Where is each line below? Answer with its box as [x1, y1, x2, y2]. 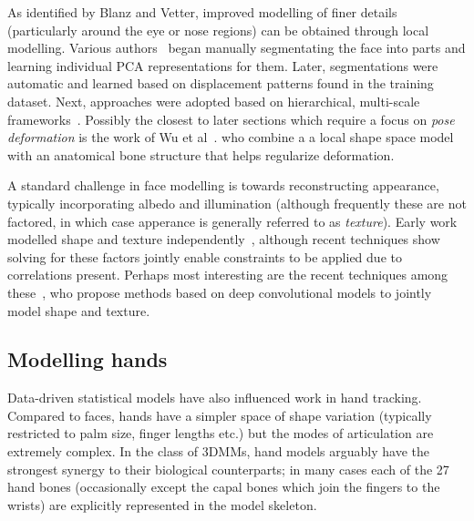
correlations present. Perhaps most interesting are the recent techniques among [7, 265, 448, 284]
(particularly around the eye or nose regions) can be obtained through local [7, 20, 429, 39]
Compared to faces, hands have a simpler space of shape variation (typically [7, 405, 432, 424]
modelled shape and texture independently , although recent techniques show [7, 230, 440, 249]
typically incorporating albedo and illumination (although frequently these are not [7, 193, 467, 212]
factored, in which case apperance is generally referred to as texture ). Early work [7, 211, 458, 230]
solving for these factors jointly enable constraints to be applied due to [7, 247, 402, 266]
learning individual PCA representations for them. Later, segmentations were [7, 56, 438, 75]
